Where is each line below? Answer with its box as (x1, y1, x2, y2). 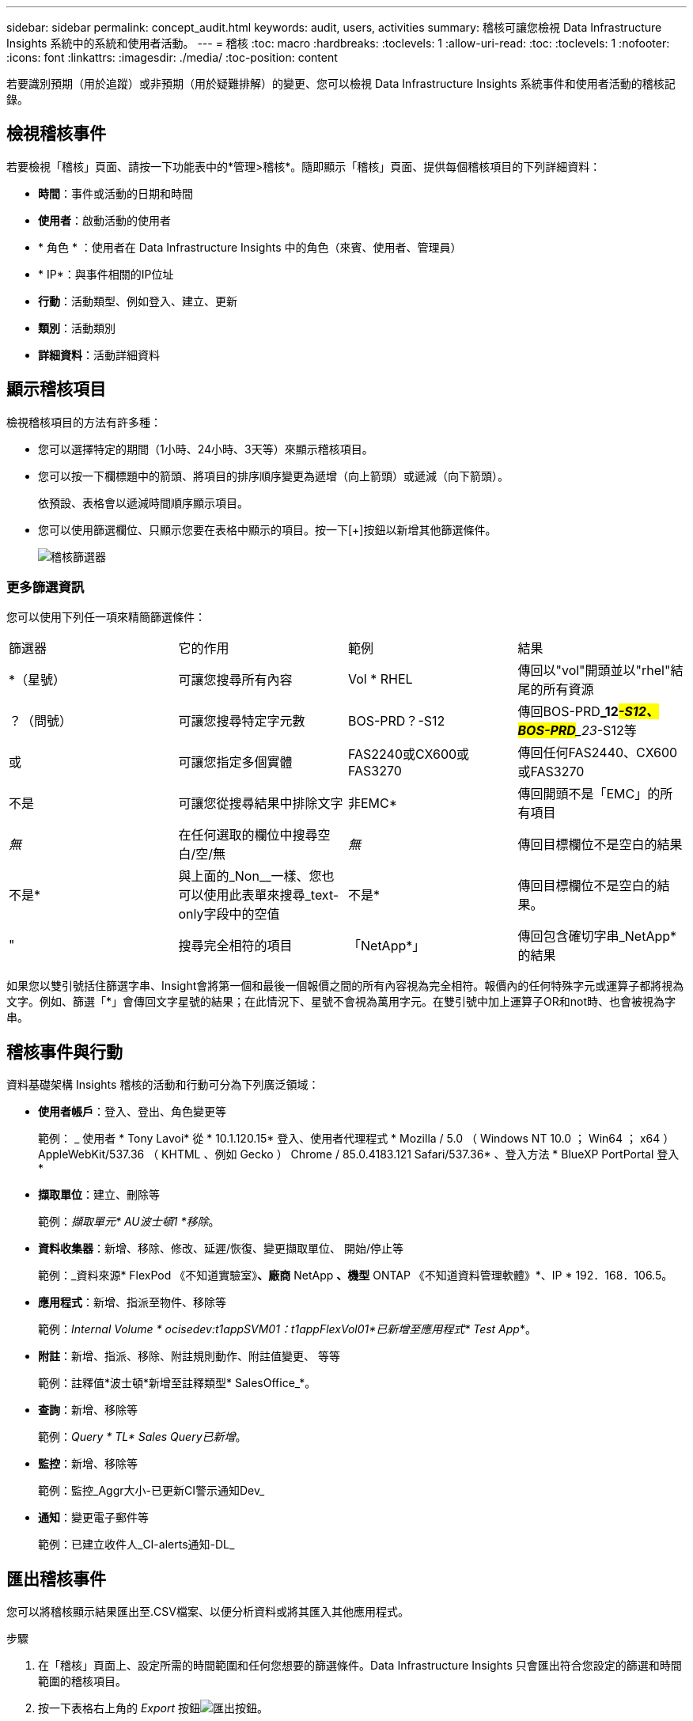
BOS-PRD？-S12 (348, 713, 445, 730)
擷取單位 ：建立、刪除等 (38, 1188, 160, 1202)
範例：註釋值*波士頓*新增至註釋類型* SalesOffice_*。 (38, 1376, 316, 1390)
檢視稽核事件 (6, 123, 106, 144)
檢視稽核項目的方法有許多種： (6, 415, 161, 429)
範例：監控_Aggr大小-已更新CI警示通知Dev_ (38, 1484, 265, 1498)
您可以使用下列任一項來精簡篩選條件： (6, 610, 206, 624)
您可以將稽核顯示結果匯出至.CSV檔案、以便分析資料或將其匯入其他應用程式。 (6, 1605, 409, 1619)
